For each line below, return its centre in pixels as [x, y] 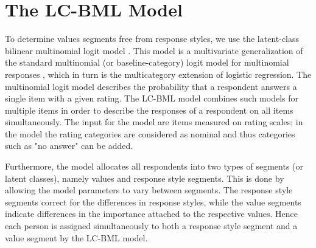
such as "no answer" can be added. [69, 146]
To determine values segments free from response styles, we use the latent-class [152, 39]
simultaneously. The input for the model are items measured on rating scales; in [154, 122]
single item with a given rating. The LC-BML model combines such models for [152, 98]
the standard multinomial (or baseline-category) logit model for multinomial [147, 62]
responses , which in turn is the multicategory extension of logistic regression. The [158, 74]
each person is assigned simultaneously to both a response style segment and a [151, 226]
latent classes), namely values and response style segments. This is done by [145, 178]
